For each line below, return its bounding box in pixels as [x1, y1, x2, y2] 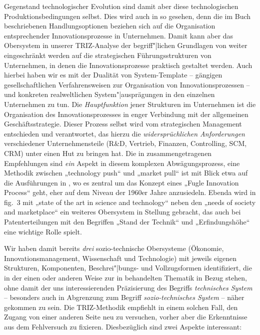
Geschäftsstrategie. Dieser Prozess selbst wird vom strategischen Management [4, 118, 242, 129]
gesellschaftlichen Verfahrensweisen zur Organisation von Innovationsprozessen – [4, 79, 250, 89]
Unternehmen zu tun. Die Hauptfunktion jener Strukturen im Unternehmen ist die [4, 98, 256, 109]
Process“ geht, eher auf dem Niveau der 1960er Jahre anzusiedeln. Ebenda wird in [4, 187, 256, 197]
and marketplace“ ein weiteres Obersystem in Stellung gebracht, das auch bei [4, 206, 241, 217]
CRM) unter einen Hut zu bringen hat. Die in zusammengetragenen [4, 147, 212, 158]
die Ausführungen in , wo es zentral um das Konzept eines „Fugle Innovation [4, 177, 239, 187]
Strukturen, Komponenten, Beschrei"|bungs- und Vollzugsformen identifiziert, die [4, 262, 252, 273]
